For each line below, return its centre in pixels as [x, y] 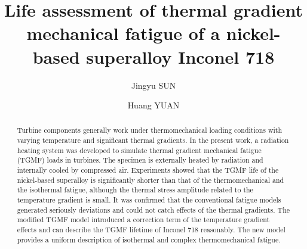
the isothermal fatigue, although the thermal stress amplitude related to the [135, 190]
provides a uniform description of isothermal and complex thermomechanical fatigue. [149, 239]
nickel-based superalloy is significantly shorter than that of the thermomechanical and [151, 180]
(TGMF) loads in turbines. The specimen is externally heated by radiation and [140, 160]
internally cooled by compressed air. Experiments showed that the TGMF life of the [148, 170]
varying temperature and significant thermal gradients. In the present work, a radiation [153, 140]
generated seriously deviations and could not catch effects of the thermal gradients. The [153, 209]
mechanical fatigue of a [123, 33]
